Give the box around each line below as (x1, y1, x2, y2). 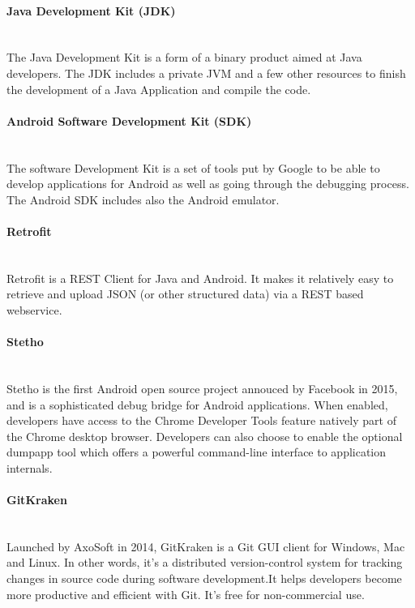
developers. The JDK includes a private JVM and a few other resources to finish (6, 64, 406, 81)
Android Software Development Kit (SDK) (6, 112, 252, 129)
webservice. (6, 301, 62, 318)
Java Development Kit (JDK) (6, 2, 176, 19)
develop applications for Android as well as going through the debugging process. (6, 175, 409, 192)
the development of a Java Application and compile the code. (6, 80, 311, 97)
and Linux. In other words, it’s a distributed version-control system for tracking (6, 554, 403, 571)
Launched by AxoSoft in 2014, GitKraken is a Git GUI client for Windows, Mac (6, 537, 405, 554)
